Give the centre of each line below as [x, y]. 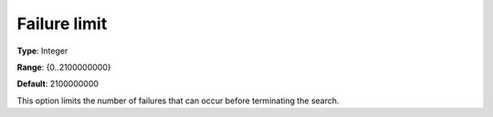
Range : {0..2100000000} [64, 67]
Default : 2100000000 [58, 84]
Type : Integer [42, 51]
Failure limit [62, 24]
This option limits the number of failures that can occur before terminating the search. [178, 101]
